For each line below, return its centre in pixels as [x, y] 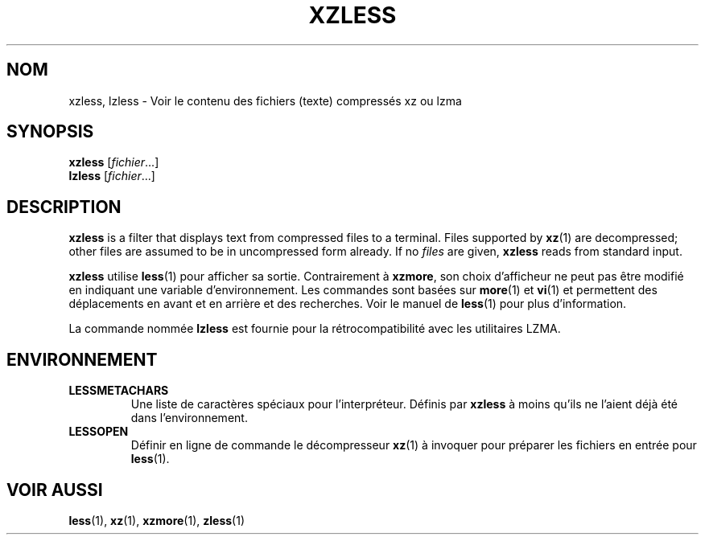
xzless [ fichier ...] [114, 162]
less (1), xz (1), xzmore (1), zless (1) [157, 520]
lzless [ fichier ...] [112, 176]
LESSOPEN [99, 432]
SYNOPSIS [50, 132]
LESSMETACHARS [119, 391]
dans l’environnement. [189, 418]
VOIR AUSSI [55, 490]
